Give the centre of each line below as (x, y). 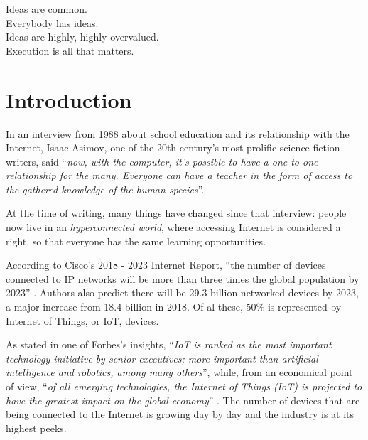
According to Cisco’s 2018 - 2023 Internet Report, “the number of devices (166, 265)
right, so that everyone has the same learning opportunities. (136, 241)
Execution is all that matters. (70, 50)
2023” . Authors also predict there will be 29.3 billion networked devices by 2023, (182, 293)
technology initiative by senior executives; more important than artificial (162, 358)
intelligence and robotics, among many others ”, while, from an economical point (179, 372)
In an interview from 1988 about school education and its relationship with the (178, 133)
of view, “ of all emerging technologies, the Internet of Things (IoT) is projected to (184, 386)
